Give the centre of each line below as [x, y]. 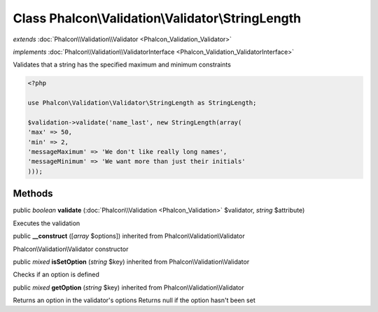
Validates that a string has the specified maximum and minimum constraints [122, 65]
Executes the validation [47, 223]
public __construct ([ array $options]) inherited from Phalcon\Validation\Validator [129, 236]
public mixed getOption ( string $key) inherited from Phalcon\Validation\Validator [128, 288]
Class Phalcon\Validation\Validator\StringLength [157, 18]
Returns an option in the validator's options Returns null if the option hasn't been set [134, 300]
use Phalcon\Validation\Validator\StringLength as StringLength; [142, 103]
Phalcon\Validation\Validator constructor [71, 249]
